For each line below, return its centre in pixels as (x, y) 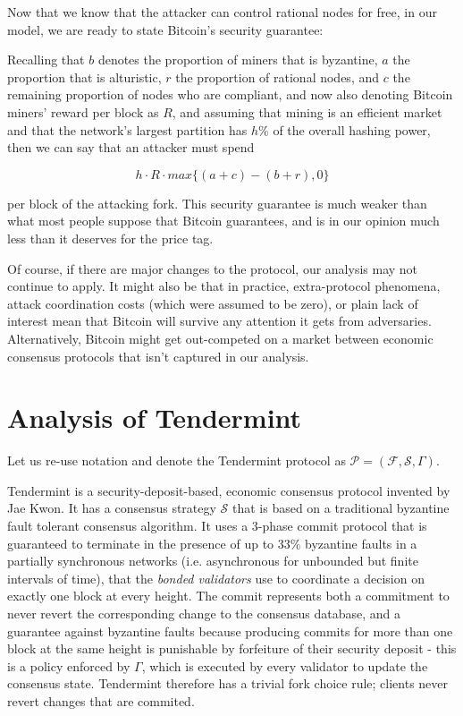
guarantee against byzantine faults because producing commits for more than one (230, 631)
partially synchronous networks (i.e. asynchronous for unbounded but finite (213, 561)
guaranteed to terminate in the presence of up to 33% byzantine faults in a (212, 543)
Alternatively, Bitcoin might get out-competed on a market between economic (220, 338)
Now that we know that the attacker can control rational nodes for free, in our (222, 12)
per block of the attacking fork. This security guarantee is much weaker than (217, 203)
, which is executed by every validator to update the (285, 665)
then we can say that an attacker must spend (131, 147)
